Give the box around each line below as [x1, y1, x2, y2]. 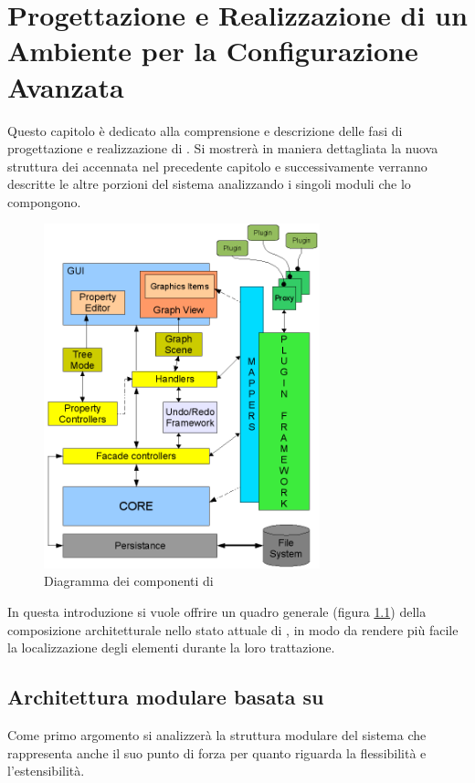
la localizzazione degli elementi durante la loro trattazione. [7, 638, 335, 657]
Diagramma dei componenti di [44, 571, 214, 590]
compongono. [7, 192, 81, 211]
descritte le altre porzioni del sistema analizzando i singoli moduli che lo [7, 174, 411, 193]
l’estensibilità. [7, 761, 85, 780]
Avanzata [7, 68, 124, 105]
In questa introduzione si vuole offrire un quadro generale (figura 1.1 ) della [7, 601, 427, 621]
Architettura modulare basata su [7, 683, 324, 711]
